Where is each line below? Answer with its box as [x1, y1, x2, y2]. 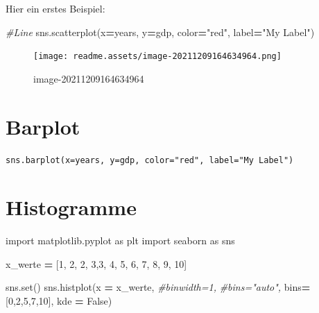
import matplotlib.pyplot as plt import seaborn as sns [6, 233, 235, 248]
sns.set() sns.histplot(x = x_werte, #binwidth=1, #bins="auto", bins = [6, 280, 311, 294]
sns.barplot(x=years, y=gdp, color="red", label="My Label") [6, 155, 294, 165]
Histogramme [6, 193, 137, 221]
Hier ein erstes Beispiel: [6, 1, 105, 15]
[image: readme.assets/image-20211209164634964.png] [33, 51, 282, 62]
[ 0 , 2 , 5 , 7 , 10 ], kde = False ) [6, 294, 112, 308]
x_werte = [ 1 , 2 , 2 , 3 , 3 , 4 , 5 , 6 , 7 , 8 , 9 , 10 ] [6, 256, 187, 271]
